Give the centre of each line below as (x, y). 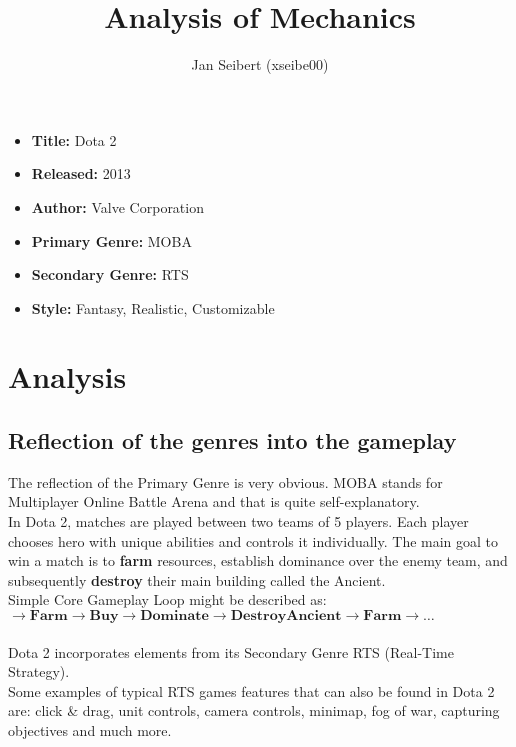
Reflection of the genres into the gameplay (232, 440)
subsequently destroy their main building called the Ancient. (197, 579)
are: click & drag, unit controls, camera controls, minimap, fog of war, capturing (254, 710)
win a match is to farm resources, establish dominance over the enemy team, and (258, 560)
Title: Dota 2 (74, 139)
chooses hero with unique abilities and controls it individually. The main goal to (253, 540)
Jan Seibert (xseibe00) (260, 64)
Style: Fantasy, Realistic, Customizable (153, 307)
